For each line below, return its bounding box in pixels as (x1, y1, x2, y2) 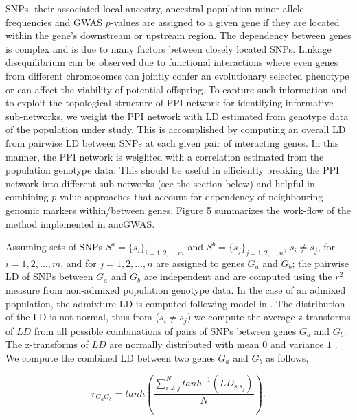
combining (5, 189, 49, 204)
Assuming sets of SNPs (5, 240, 102, 254)
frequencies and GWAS (5, 14, 103, 29)
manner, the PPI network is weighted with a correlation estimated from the (5, 149, 324, 163)
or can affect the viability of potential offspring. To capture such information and (5, 82, 347, 96)
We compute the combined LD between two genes (5, 350, 215, 364)
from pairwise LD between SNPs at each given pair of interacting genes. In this (5, 135, 339, 150)
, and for (60, 255, 97, 270)
